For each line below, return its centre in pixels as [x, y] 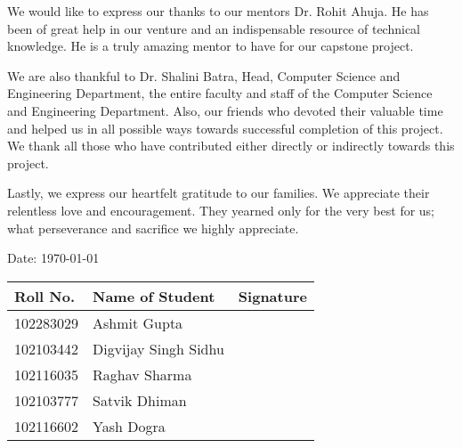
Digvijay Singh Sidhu [158, 348]
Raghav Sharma [142, 374]
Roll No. [45, 296]
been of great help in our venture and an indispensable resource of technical [214, 28]
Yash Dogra [129, 426]
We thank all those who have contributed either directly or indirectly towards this [231, 146]
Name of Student [154, 296]
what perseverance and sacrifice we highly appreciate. [153, 228]
